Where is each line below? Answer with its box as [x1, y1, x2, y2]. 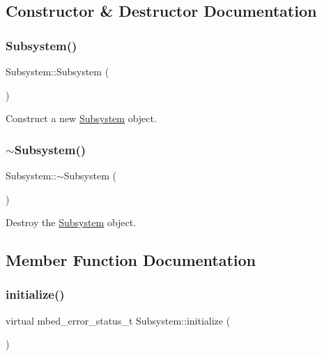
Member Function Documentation [6, 249, 256, 271]
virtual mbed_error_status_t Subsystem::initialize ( [6, 313, 231, 327]
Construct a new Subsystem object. [6, 111, 157, 126]
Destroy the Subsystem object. [6, 215, 137, 230]
